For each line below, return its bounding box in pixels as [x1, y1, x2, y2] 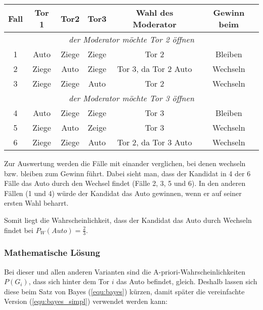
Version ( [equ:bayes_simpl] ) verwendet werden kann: [4, 296, 168, 306]
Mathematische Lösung [4, 246, 100, 259]
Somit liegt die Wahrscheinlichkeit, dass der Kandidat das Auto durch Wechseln [4, 214, 252, 225]
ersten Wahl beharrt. [4, 198, 69, 208]
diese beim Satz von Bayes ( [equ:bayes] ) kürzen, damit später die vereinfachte [4, 286, 245, 296]
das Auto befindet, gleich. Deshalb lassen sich [116, 276, 257, 287]
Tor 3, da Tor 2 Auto [117, 63, 192, 74]
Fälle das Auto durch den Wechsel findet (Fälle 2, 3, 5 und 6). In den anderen [4, 178, 246, 188]
